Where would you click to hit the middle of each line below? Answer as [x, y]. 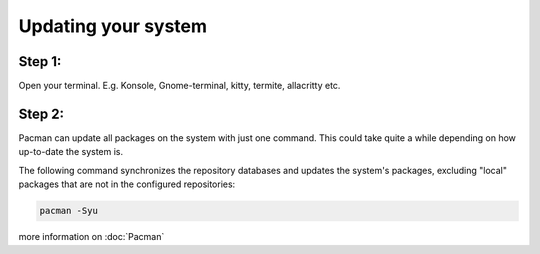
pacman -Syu [69, 211]
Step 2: [41, 113]
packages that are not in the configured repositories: [127, 184]
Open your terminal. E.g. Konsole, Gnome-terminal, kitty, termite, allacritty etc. [179, 86]
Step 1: [40, 61]
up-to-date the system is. [71, 152]
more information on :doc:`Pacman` [91, 237]
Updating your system [113, 26]
